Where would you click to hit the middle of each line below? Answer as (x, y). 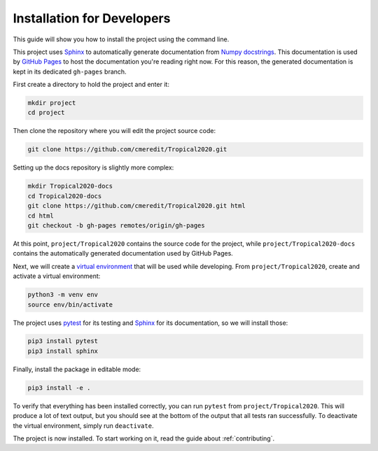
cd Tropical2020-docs (65, 196)
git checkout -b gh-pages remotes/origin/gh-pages (117, 225)
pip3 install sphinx (63, 351)
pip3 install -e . (59, 388)
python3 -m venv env (63, 295)
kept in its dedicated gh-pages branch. (70, 71)
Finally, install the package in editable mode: (77, 369)
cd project (46, 113)
